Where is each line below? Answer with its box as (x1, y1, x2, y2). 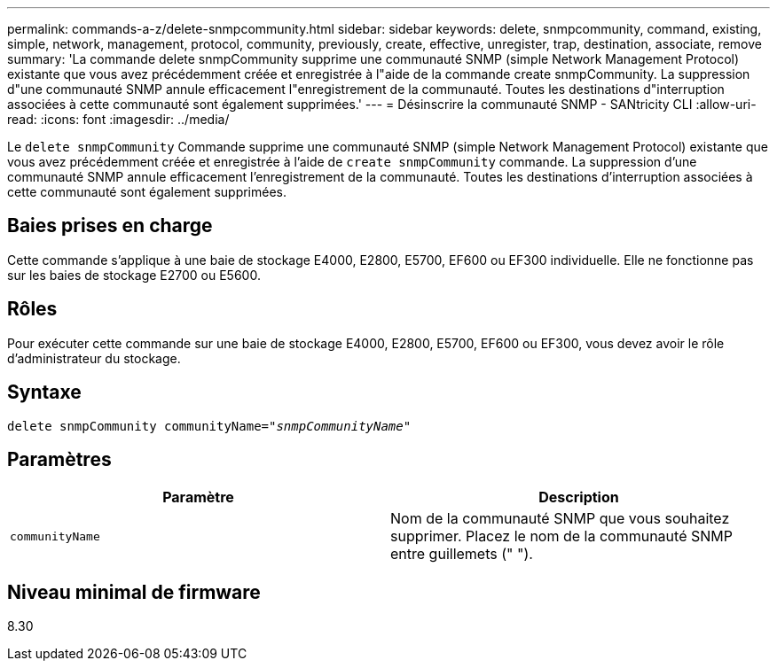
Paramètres (7, 447, 112, 470)
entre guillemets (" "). (390, 545, 533, 563)
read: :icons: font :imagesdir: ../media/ (7, 112, 230, 127)
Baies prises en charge (7, 214, 213, 237)
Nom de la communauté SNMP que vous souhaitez (390, 509, 730, 528)
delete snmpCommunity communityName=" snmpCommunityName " (7, 418, 412, 433)
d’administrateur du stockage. (7, 350, 181, 366)
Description (538, 488, 619, 507)
